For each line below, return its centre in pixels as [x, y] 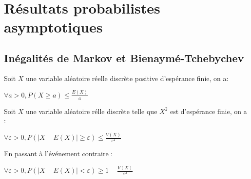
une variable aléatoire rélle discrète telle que [92, 111]
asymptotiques [53, 27]
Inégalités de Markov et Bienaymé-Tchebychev [124, 57]
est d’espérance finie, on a [208, 111]
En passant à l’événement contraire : [58, 154]
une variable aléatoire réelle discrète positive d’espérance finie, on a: [127, 78]
